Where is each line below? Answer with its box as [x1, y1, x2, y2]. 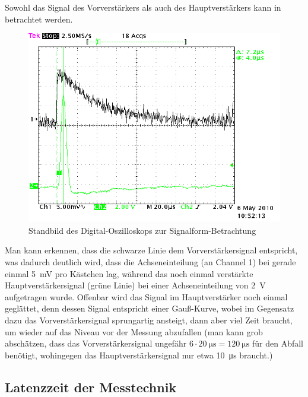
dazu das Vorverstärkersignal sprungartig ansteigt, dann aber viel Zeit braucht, [5, 313, 293, 326]
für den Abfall [252, 337, 303, 350]
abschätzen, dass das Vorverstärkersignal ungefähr [5, 337, 187, 350]
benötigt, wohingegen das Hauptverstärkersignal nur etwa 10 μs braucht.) [5, 348, 273, 361]
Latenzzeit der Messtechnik [5, 377, 177, 396]
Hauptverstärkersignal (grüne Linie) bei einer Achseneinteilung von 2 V [5, 279, 266, 291]
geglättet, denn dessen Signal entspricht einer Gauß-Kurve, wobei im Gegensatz [5, 302, 294, 315]
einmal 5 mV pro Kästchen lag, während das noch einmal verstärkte [5, 267, 253, 280]
